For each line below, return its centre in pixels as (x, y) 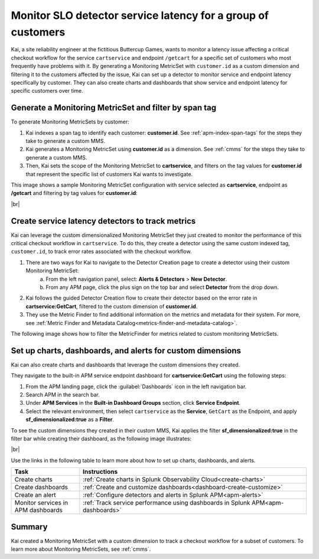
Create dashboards (41, 487)
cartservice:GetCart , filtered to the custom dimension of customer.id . (112, 306)
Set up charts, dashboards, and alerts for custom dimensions (126, 351)
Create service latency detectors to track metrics (103, 221)
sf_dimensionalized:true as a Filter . (70, 420)
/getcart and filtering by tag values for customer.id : (74, 193)
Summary (29, 527)
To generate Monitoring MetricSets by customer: (70, 122)
